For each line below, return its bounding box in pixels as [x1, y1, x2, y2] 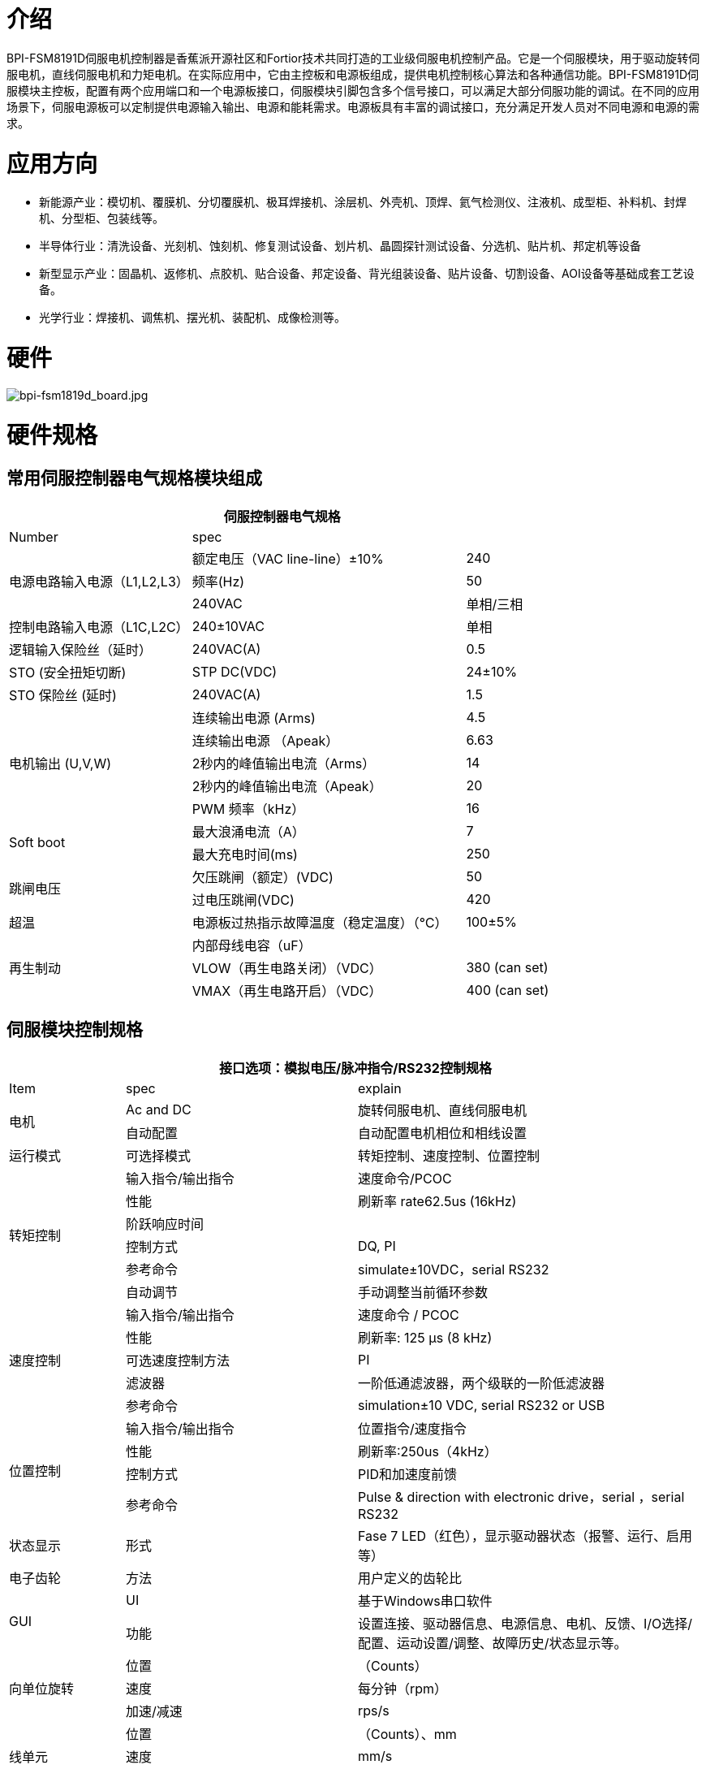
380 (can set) [466, 958, 549, 975]
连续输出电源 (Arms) [192, 709, 316, 726]
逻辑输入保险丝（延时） [9, 641, 153, 658]
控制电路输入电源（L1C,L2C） [9, 618, 189, 635]
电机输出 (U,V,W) [9, 755, 112, 772]
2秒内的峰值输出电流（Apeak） [192, 777, 382, 794]
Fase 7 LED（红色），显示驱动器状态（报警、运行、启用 [357, 1527, 693, 1544]
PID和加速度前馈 [357, 1465, 458, 1482]
